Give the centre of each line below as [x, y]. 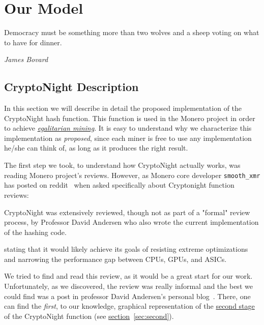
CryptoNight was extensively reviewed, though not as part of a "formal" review [127, 212]
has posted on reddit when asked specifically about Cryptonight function [119, 185]
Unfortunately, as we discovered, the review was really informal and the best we [128, 286]
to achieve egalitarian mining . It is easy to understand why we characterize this [128, 128]
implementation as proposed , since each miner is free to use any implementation [128, 138]
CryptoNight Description [71, 87]
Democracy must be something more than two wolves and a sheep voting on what [132, 32]
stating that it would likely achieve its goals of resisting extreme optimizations [126, 249]
